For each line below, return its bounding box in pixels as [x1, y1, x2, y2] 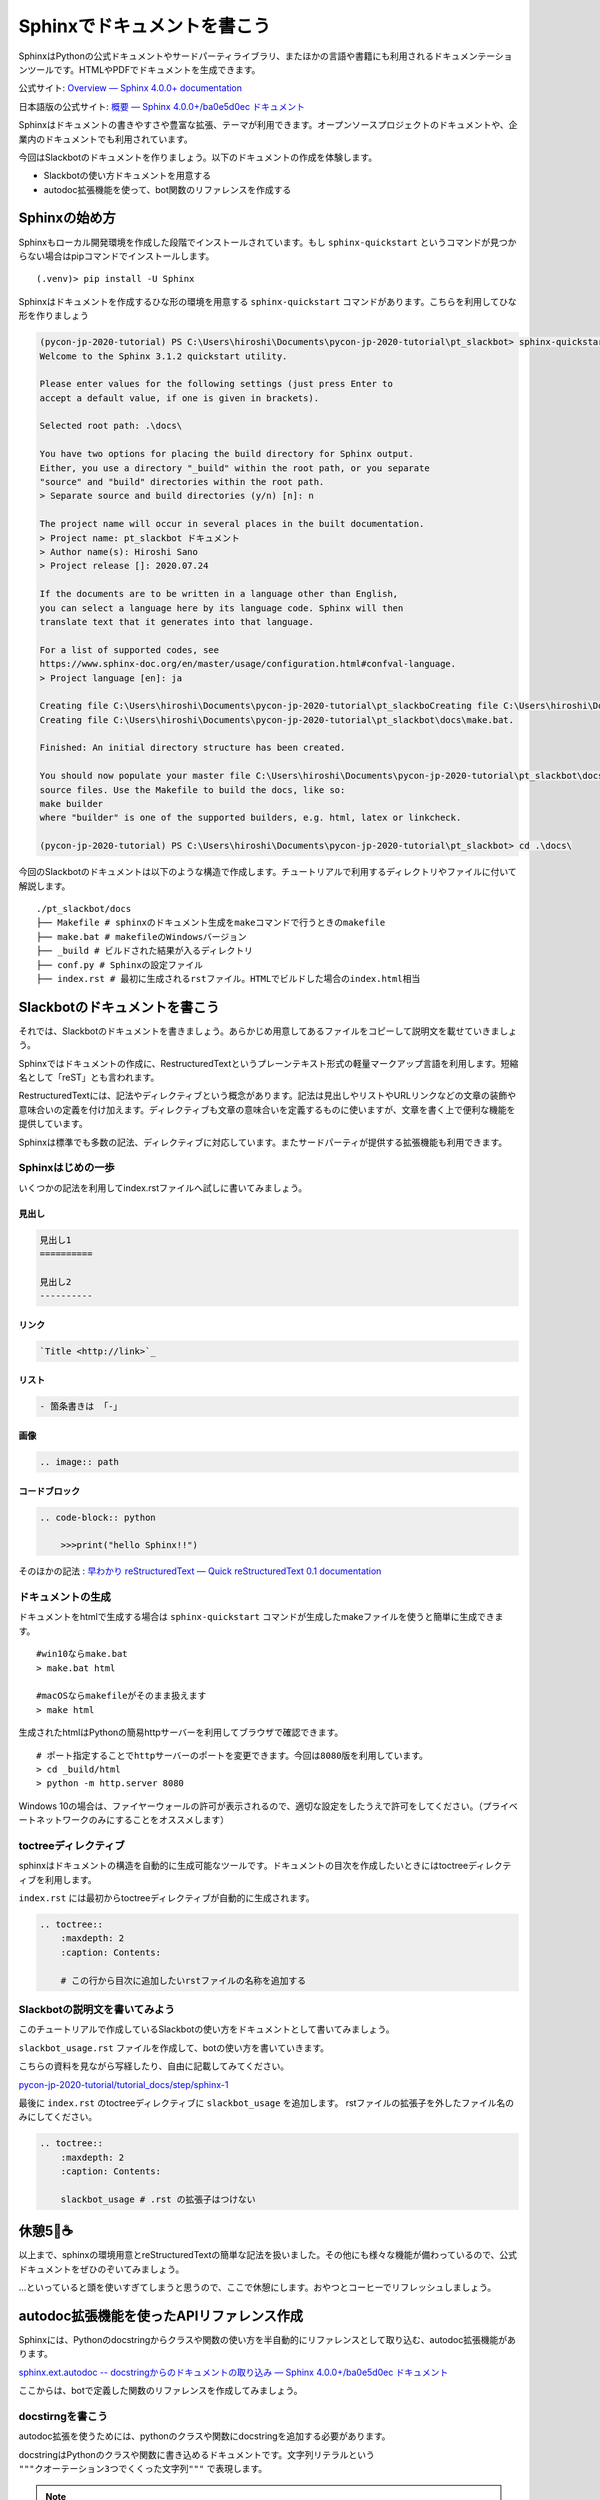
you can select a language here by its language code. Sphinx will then [39, 602, 404, 614]
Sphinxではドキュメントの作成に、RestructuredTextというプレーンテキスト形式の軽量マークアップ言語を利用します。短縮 [18, 1057, 519, 1069]
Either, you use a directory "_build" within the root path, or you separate [39, 462, 430, 474]
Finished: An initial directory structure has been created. [39, 742, 346, 754]
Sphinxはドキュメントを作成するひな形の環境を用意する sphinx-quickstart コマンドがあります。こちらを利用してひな [18, 295, 517, 307]
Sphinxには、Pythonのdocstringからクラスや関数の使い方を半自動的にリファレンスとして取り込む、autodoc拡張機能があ [18, 2334, 517, 2346]
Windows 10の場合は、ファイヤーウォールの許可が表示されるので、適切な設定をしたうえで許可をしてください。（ [18, 1800, 484, 1812]
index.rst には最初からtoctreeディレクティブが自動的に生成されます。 [18, 1892, 315, 1904]
